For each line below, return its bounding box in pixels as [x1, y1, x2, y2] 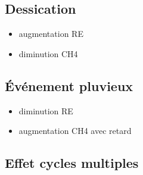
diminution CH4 [18, 47, 78, 60]
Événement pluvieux [5, 76, 133, 95]
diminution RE [18, 104, 73, 117]
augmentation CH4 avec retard [18, 124, 132, 137]
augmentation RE [18, 27, 83, 40]
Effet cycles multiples [5, 154, 139, 172]
